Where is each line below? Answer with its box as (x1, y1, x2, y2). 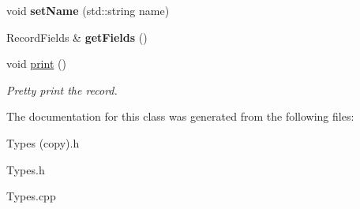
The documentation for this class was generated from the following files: (6, 108, 354, 125)
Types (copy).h (6, 134, 80, 151)
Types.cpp (6, 188, 56, 204)
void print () (6, 55, 66, 72)
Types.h (6, 161, 45, 177)
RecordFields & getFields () (6, 28, 148, 45)
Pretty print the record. (6, 81, 118, 98)
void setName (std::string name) (6, 2, 170, 18)
